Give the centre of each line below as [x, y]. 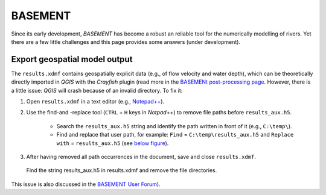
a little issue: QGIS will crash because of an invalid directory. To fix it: [97, 90]
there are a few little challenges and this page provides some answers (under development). [126, 42]
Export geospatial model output [72, 59]
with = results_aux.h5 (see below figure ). [113, 143]
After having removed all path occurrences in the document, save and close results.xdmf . [141, 156]
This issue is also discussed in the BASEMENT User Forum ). [86, 184]
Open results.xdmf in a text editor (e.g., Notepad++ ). [95, 102]
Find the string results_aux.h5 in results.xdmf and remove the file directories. [122, 170]
